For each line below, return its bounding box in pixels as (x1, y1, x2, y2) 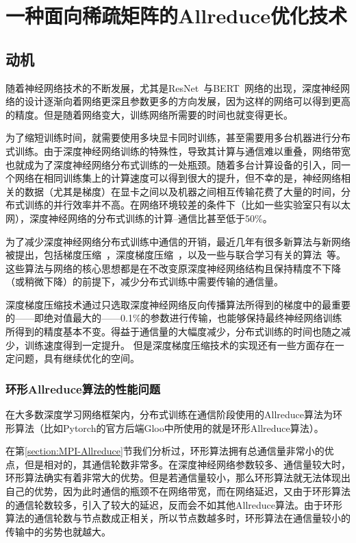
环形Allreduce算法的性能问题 (5, 380, 161, 397)
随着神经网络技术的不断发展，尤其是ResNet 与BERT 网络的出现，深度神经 (5, 80, 340, 95)
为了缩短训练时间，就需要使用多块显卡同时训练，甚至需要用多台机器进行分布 (5, 130, 351, 145)
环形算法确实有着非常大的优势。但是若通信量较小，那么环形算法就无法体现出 (5, 470, 351, 485)
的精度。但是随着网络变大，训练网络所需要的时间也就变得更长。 (5, 107, 293, 121)
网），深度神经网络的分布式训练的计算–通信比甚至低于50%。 (5, 210, 272, 225)
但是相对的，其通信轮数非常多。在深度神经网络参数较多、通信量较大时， (24, 457, 351, 471)
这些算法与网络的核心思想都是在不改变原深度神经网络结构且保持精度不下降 (5, 261, 341, 275)
